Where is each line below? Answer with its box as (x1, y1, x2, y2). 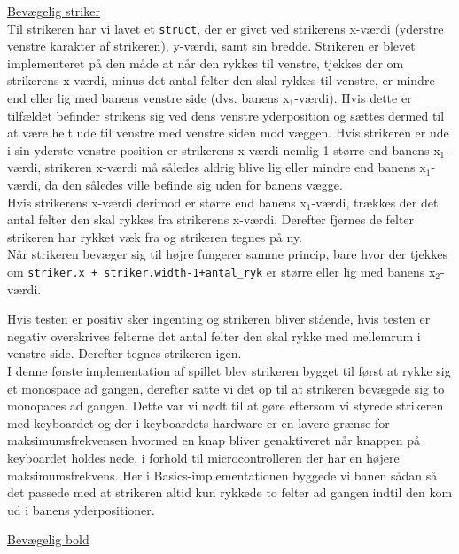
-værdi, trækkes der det (311, 192, 439, 211)
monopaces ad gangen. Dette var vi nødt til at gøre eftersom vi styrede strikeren (7, 396, 444, 415)
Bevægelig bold (7, 530, 89, 549)
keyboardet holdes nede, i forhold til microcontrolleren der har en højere (7, 448, 400, 466)
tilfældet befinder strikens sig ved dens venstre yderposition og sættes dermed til (7, 105, 445, 124)
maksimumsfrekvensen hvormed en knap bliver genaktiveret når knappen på (7, 431, 420, 449)
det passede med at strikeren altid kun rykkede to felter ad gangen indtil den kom (7, 483, 453, 502)
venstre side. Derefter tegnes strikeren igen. (7, 344, 242, 363)
